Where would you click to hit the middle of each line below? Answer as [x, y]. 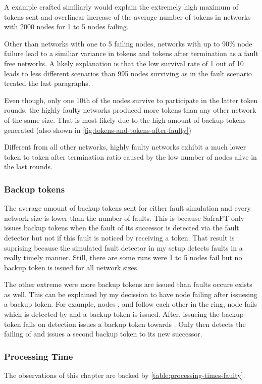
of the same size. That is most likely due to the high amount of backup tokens [125, 119]
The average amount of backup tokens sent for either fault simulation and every [127, 208]
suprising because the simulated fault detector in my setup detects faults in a [123, 247]
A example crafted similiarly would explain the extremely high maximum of [121, 7]
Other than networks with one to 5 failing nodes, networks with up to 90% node [128, 43]
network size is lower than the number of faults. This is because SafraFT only [124, 218]
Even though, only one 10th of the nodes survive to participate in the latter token [131, 100]
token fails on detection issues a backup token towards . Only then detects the [125, 324]
